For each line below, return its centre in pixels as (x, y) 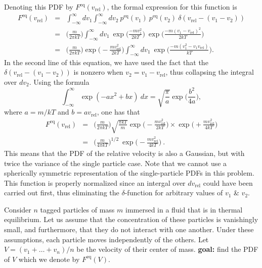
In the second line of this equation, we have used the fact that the (106, 62)
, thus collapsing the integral (210, 72)
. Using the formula (59, 82)
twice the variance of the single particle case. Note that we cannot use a (116, 163)
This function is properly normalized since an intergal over (95, 182)
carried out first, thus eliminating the (62, 193)
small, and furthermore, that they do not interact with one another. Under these (129, 229)
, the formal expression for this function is (172, 7)
